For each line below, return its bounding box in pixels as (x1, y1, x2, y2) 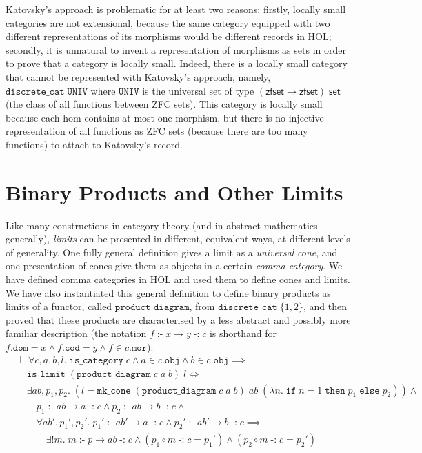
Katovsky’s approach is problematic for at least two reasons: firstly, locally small (6, 2, 346, 16)
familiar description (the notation (6, 326, 147, 340)
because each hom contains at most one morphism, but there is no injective (6, 110, 324, 124)
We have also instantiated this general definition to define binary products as (6, 285, 331, 300)
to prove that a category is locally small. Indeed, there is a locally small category (6, 56, 348, 70)
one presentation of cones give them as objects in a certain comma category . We (6, 258, 343, 273)
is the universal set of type (142, 83, 254, 97)
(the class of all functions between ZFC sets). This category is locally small (6, 97, 323, 111)
